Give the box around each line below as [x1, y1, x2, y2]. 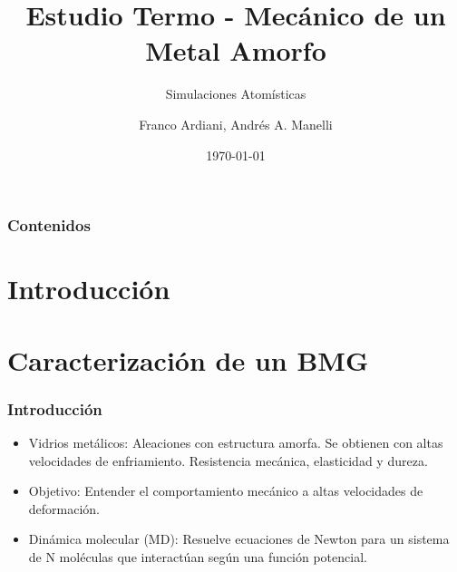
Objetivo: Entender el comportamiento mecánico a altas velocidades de [28, 481, 423, 500]
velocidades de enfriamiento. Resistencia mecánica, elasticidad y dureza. [28, 451, 428, 470]
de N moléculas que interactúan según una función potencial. [28, 547, 367, 566]
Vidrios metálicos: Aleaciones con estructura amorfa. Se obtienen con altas [28, 432, 443, 451]
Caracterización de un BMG [7, 341, 369, 378]
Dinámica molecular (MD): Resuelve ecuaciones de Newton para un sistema [28, 529, 450, 548]
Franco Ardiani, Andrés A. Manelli [139, 114, 333, 133]
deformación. [28, 499, 101, 518]
